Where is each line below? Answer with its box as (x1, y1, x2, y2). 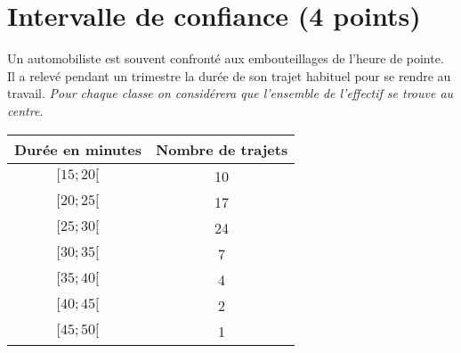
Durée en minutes (14, 138, 142, 160)
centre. (7, 101, 44, 119)
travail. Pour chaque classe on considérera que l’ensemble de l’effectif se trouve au (7, 84, 454, 103)
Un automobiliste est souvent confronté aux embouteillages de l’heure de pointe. (7, 49, 444, 68)
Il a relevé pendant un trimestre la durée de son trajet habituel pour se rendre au (7, 66, 451, 85)
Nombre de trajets (155, 138, 288, 160)
